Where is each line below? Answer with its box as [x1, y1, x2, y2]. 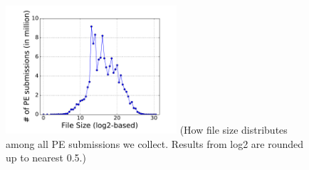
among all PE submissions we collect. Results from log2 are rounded [6, 136, 304, 151]
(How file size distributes [179, 122, 288, 137]
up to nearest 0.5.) [6, 150, 86, 165]
